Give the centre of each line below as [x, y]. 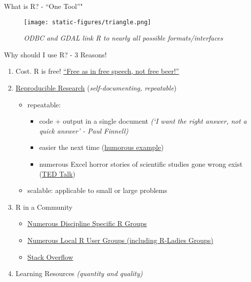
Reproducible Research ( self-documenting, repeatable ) [96, 88]
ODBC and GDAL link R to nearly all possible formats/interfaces [124, 38]
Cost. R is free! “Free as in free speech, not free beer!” [97, 71]
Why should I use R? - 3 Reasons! [55, 54]
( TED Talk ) [57, 173]
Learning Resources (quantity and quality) [79, 273]
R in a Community [44, 207]
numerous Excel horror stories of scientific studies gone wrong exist [141, 164]
